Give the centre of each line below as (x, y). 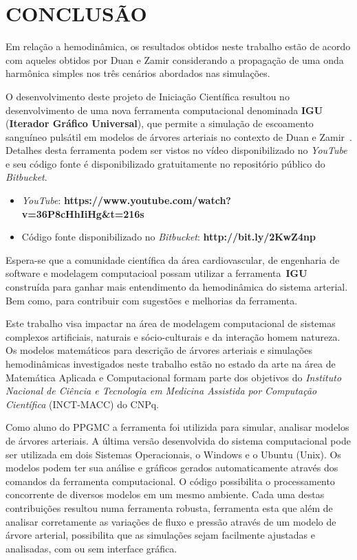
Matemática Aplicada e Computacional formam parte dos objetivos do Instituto (174, 377)
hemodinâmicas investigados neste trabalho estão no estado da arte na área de (171, 363)
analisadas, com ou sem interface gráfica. (91, 548)
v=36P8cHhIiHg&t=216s (83, 213)
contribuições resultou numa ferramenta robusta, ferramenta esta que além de (169, 507)
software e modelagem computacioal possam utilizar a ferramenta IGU (156, 273)
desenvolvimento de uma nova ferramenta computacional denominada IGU (164, 110)
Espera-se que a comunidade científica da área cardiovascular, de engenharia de (173, 259)
